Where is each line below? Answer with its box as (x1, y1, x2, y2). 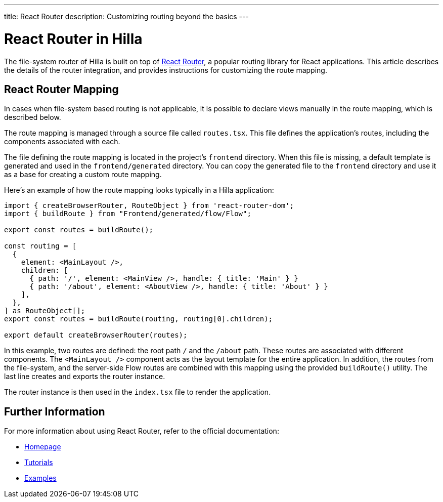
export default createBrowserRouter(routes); (4, 331, 188, 340)
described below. (4, 113, 61, 122)
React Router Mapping (4, 82, 119, 96)
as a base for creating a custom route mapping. (4, 170, 162, 179)
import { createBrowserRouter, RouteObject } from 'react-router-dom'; (4, 201, 294, 210)
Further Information (4, 405, 105, 418)
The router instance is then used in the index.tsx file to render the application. (4, 388, 271, 397)
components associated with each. (4, 137, 120, 146)
